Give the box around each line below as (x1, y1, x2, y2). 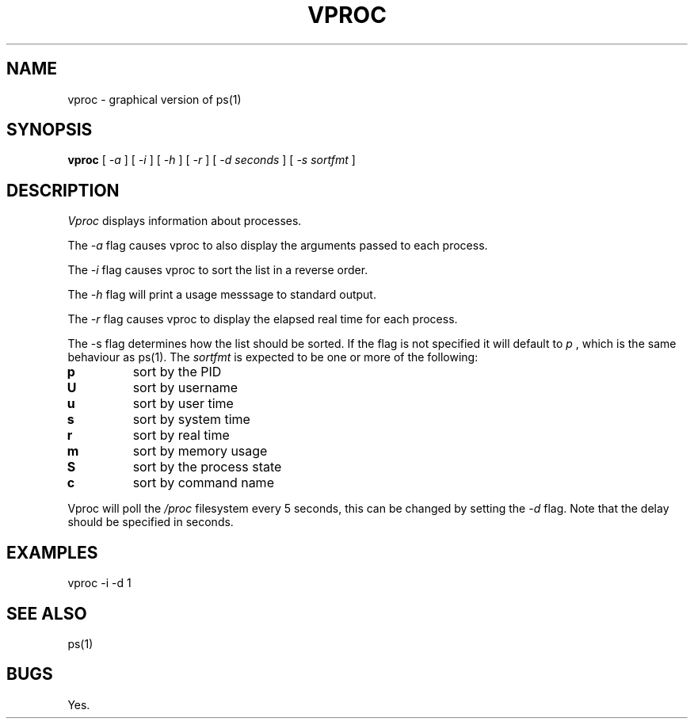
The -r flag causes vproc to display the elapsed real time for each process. (67, 312, 458, 326)
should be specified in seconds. (67, 515, 234, 529)
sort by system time (132, 411, 250, 428)
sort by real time (132, 427, 230, 444)
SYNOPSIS (6, 120, 93, 140)
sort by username (132, 380, 238, 396)
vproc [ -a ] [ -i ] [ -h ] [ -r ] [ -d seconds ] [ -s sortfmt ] (67, 153, 356, 167)
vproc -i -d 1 (67, 576, 132, 590)
